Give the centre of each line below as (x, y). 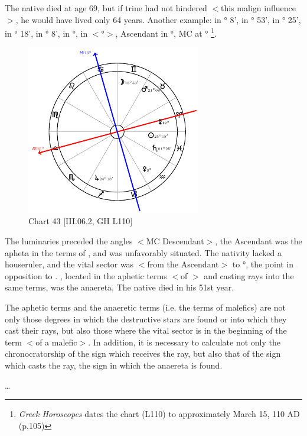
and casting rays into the (249, 275)
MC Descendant (175, 240)
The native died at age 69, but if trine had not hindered (106, 8)
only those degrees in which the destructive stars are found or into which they (146, 319)
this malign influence (258, 8)
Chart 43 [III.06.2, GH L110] (81, 221)
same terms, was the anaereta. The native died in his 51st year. (120, 287)
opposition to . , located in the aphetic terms (86, 275)
